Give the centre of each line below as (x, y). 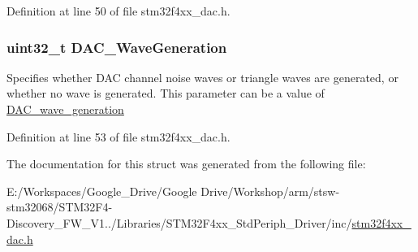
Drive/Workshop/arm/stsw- (270, 191)
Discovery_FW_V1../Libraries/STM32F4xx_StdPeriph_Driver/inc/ (179, 222)
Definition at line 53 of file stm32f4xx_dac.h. (119, 136)
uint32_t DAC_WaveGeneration (117, 47)
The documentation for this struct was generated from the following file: (186, 164)
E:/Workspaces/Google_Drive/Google (102, 191)
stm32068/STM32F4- (60, 207)
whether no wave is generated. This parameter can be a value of (166, 93)
